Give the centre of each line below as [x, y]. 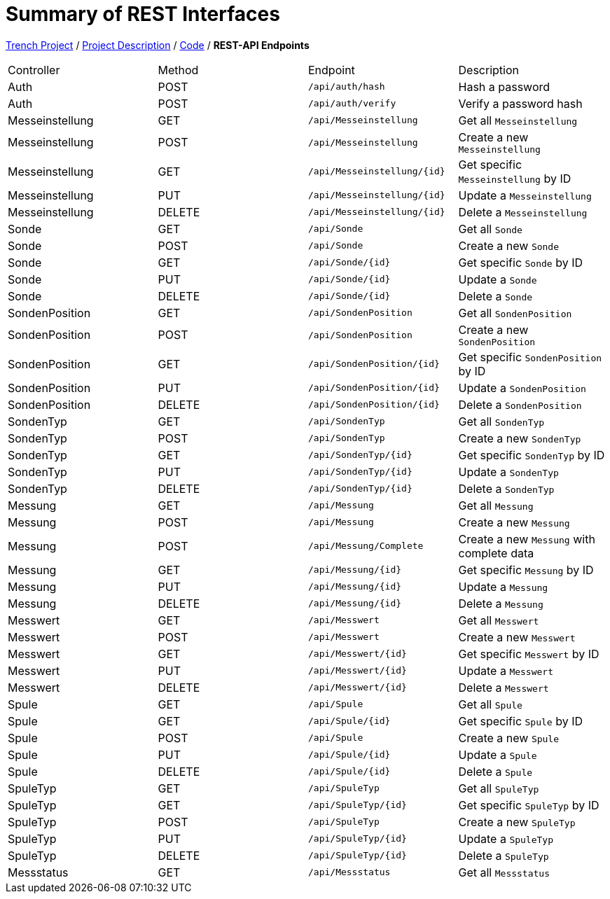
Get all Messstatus [504, 872]
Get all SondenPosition [515, 313]
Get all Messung [496, 505]
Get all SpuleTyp [499, 788]
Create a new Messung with [527, 539]
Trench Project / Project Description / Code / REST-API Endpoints [158, 45]
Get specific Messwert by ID [529, 654]
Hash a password [504, 86]
